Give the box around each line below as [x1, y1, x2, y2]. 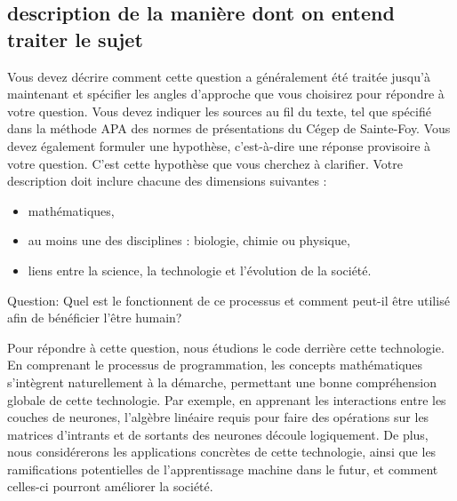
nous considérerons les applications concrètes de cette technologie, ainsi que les [7, 442, 437, 461]
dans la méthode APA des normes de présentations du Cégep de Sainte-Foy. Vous [7, 119, 451, 138]
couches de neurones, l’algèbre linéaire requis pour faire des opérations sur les [7, 408, 429, 426]
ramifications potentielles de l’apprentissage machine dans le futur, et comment [7, 459, 438, 478]
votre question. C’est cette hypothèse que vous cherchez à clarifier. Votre [7, 154, 403, 172]
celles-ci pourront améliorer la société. [7, 477, 213, 496]
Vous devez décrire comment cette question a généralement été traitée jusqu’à [7, 67, 430, 85]
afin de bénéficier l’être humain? [7, 308, 182, 327]
